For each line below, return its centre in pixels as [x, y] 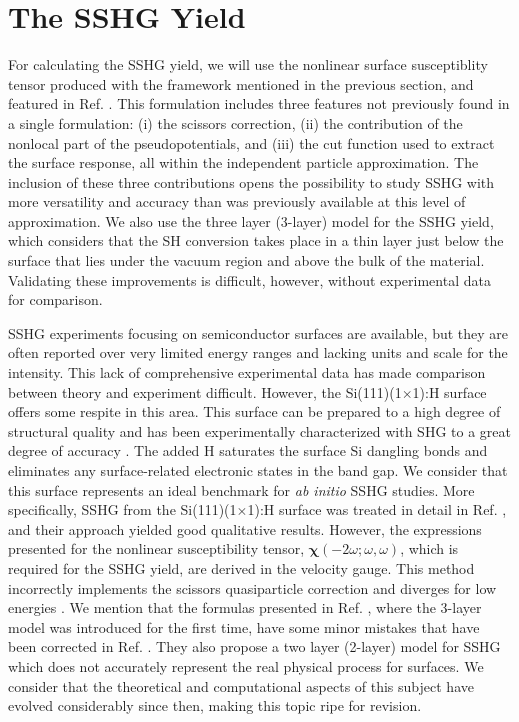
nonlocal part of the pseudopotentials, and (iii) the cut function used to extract [251, 142]
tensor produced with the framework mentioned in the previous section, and [241, 83]
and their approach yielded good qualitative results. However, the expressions [245, 528]
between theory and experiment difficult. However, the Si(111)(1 [205, 391]
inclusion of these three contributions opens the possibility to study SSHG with [251, 181]
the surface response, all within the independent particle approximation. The [243, 162]
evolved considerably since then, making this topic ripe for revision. [215, 705]
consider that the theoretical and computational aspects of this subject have [241, 685]
